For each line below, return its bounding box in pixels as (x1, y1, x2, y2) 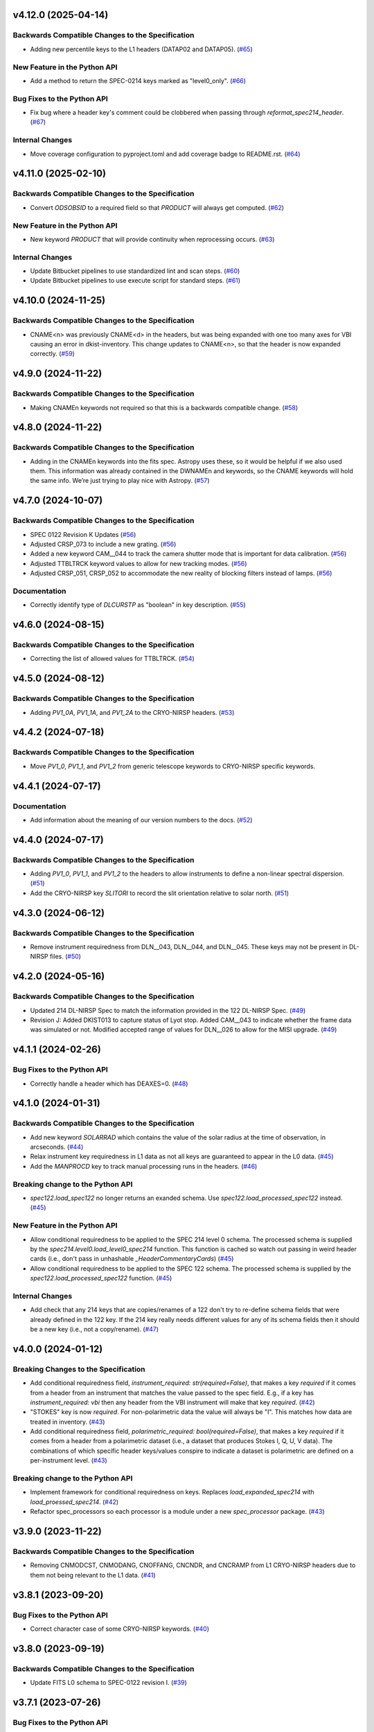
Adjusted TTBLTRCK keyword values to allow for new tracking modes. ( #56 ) (30, 559, 247, 567)
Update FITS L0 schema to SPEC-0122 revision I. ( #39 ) (30, 1679, 187, 1687)
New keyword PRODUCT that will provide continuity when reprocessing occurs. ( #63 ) (30, 235, 275, 243)
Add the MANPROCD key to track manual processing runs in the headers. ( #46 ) (30, 1162, 258, 1170)
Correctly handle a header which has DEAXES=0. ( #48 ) (30, 1079, 188, 1088)
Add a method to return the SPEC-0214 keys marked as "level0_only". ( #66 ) (30, 76, 246, 85)
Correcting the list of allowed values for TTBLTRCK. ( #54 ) (30, 655, 195, 663)
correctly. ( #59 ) (30, 350, 75, 358)
